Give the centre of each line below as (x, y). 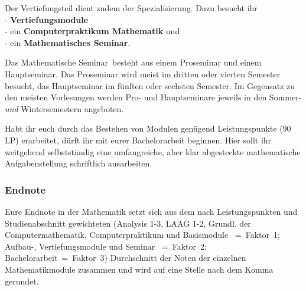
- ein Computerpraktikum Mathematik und (92, 31)
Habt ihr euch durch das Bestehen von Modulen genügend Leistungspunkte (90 (148, 128)
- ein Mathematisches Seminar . (68, 42)
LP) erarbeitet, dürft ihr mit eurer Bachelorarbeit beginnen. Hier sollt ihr (138, 140)
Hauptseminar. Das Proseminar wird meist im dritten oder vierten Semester (143, 73)
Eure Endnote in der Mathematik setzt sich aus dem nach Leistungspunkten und (151, 211)
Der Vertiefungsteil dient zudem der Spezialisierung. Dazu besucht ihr (131, 8)
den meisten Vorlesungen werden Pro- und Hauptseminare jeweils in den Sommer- (153, 97)
